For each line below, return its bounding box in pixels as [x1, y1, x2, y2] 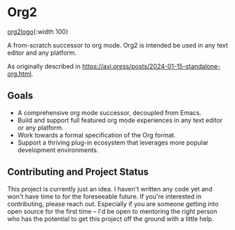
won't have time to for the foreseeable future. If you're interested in [7, 192, 202, 201]
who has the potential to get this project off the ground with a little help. [7, 215, 214, 223]
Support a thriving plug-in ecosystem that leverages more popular [17, 138, 209, 147]
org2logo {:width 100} [7, 27, 69, 36]
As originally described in [7, 62, 81, 70]
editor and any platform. [7, 48, 77, 57]
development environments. [17, 145, 99, 154]
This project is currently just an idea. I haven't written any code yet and [7, 184, 213, 193]
